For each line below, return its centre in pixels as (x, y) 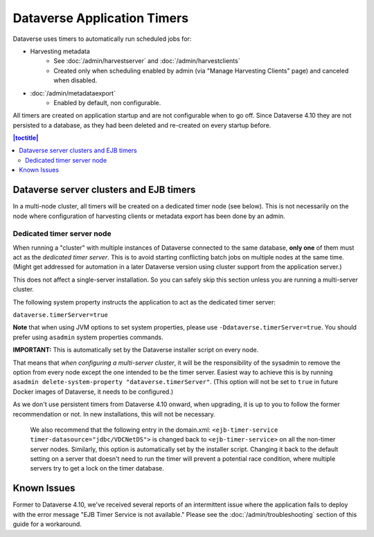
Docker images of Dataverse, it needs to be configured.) (93, 392)
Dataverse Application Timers (101, 18)
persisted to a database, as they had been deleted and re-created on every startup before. (142, 125)
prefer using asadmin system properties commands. (88, 337)
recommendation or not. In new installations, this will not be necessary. (114, 414)
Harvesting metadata (60, 51)
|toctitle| (26, 138)
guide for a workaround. (47, 524)
